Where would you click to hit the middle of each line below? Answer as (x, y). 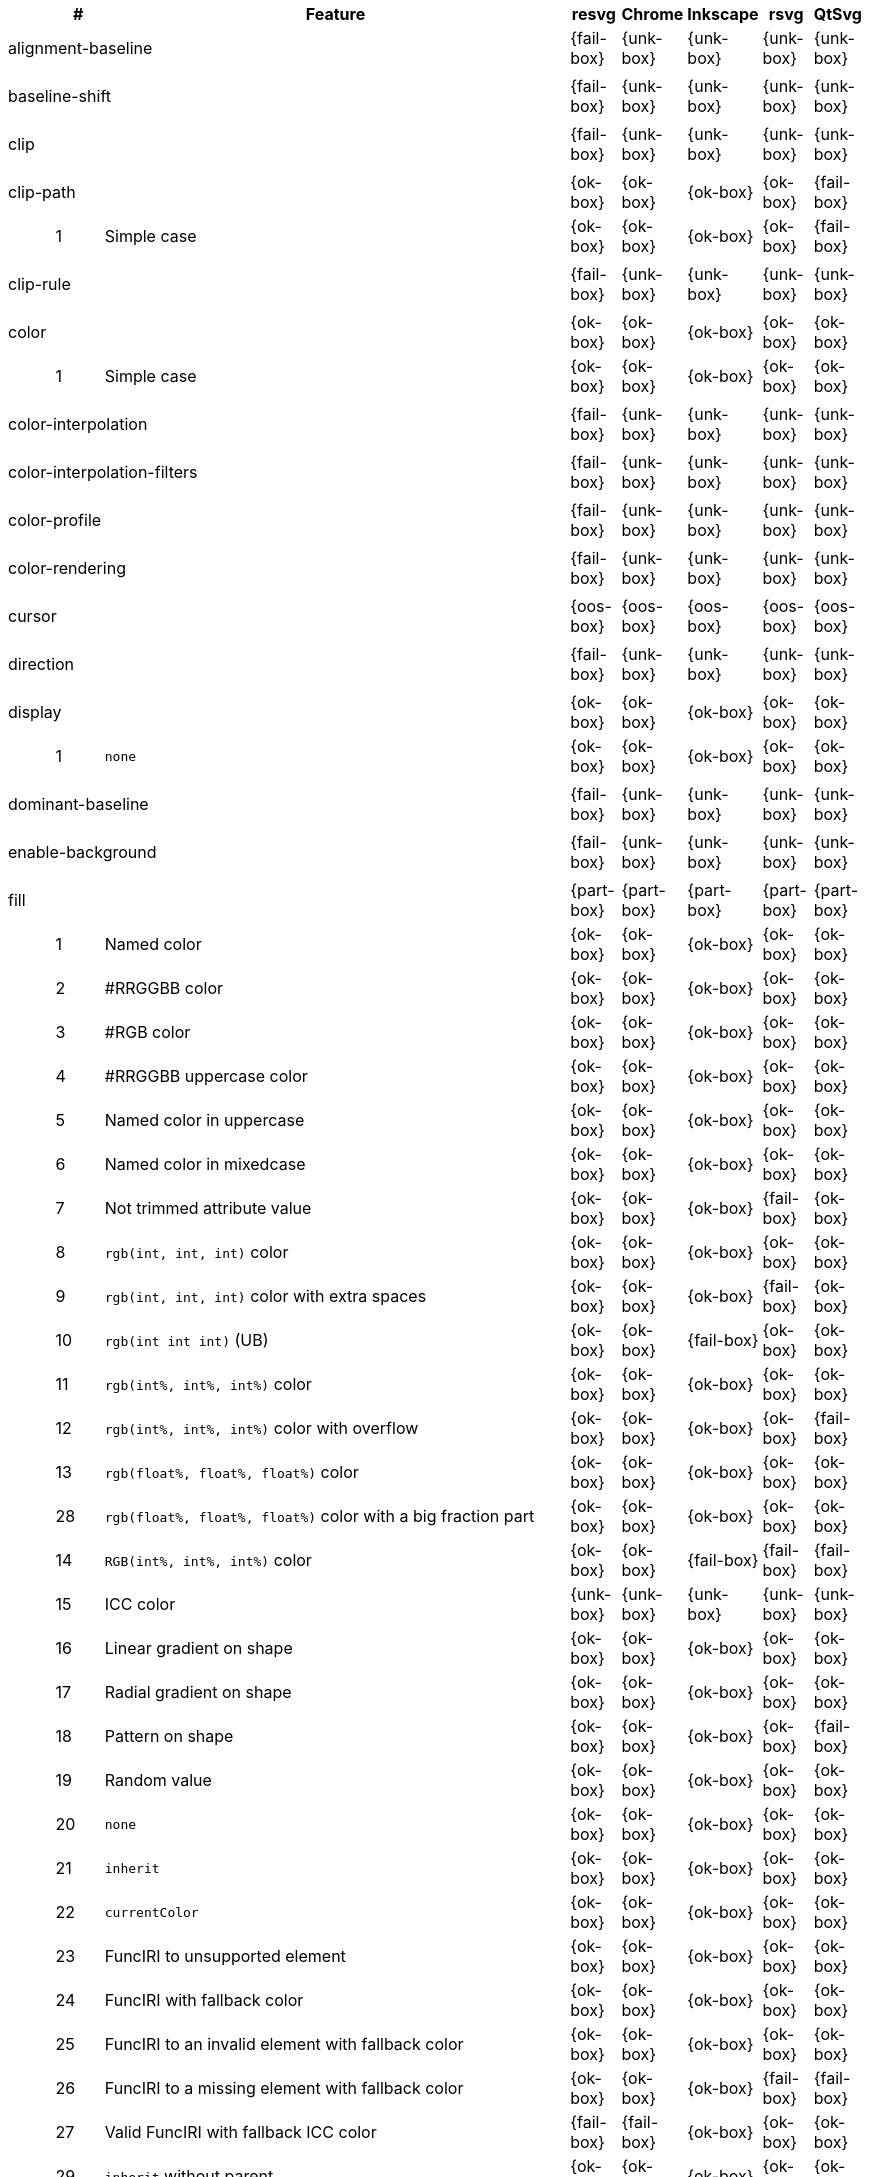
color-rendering (67, 568)
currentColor (151, 1912)
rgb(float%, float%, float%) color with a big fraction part (319, 1516)
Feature (335, 14)
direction (41, 664)
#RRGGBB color (164, 988)
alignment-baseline (80, 48)
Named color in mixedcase (205, 1164)
